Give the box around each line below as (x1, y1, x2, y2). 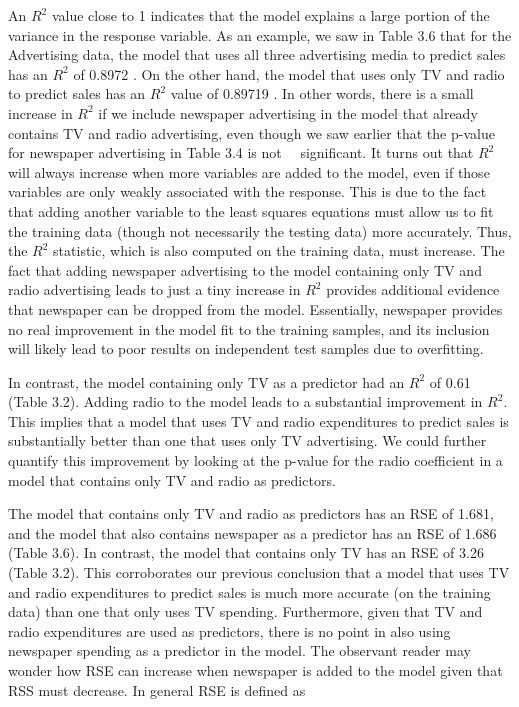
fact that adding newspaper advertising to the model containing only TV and (8, 259, 482, 280)
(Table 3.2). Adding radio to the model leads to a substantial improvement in (8, 391, 483, 412)
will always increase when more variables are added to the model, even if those (8, 161, 490, 182)
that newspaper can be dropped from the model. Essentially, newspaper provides (8, 298, 503, 319)
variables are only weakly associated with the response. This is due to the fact (8, 181, 487, 202)
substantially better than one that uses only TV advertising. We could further (8, 430, 487, 451)
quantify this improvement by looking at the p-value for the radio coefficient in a (8, 450, 503, 471)
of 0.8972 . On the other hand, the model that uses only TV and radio (73, 63, 505, 84)
